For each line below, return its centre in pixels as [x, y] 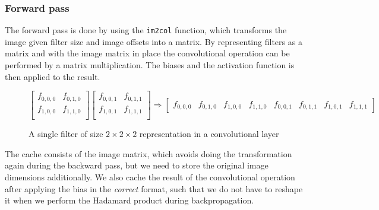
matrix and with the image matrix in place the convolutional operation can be [147, 53]
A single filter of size [66, 134]
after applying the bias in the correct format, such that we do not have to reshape [154, 188]
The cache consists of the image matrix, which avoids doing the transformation [149, 153]
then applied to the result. [53, 76]
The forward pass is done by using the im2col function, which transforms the [146, 30]
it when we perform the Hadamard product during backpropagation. [130, 200]
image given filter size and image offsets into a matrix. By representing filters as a [154, 41]
